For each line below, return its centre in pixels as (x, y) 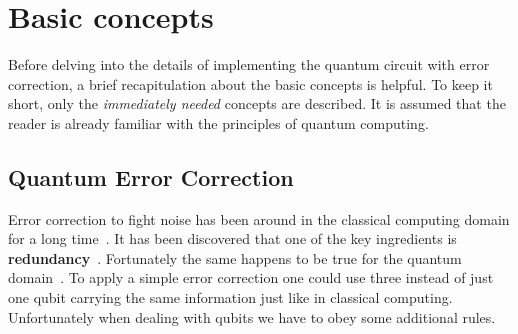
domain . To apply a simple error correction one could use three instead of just (251, 277)
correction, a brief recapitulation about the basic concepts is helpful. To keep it (250, 83)
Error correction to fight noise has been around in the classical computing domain (259, 218)
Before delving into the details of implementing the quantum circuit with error (249, 64)
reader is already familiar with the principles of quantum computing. (218, 122)
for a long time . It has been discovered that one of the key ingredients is (232, 238)
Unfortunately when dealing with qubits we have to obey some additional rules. (252, 316)
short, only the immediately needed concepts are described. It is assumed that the (257, 103)
